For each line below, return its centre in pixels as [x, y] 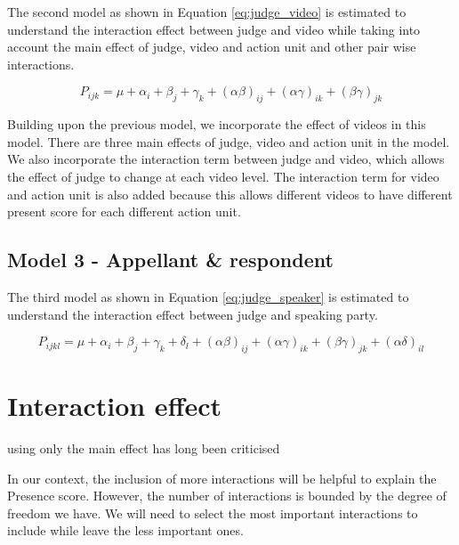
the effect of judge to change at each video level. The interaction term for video [223, 176]
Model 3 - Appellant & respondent [170, 260]
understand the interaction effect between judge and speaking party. [193, 314]
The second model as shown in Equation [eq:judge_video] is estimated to [207, 12]
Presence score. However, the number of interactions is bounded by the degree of [227, 496]
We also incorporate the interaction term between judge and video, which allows [226, 159]
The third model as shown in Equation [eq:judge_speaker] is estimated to [208, 296]
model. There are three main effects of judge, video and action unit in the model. [229, 141]
